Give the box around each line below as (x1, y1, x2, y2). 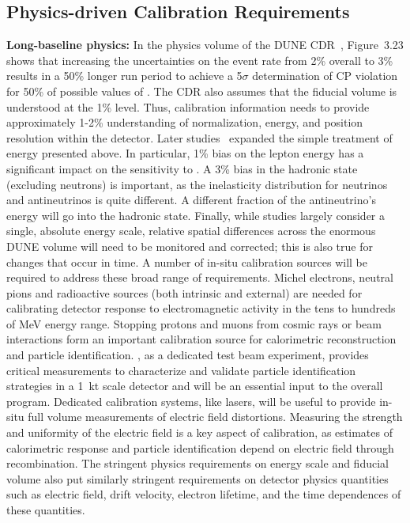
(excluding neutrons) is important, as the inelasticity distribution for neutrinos (6, 176, 388, 192)
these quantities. (6, 502, 85, 518)
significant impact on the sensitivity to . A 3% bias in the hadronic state (6, 160, 358, 176)
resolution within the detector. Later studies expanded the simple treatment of (6, 129, 393, 146)
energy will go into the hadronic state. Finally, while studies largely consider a (6, 207, 386, 223)
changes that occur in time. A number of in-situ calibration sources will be (6, 253, 368, 270)
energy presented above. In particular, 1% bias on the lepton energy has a (6, 145, 364, 161)
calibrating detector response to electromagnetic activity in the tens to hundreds (6, 300, 396, 316)
